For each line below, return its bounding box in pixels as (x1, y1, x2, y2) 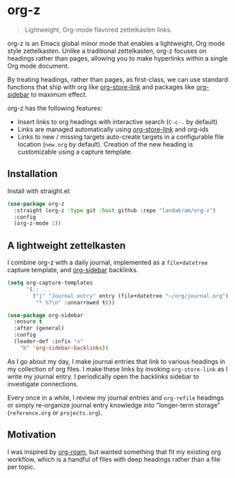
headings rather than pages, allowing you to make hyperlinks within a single (7, 54, 228, 62)
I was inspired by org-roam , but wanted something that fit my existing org (7, 447, 221, 456)
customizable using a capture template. (17, 147, 133, 156)
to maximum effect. (30, 90, 88, 99)
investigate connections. (7, 379, 79, 388)
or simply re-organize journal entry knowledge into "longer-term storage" (7, 400, 221, 409)
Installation (7, 168, 58, 180)
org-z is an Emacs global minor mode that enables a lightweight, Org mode (7, 39, 225, 47)
